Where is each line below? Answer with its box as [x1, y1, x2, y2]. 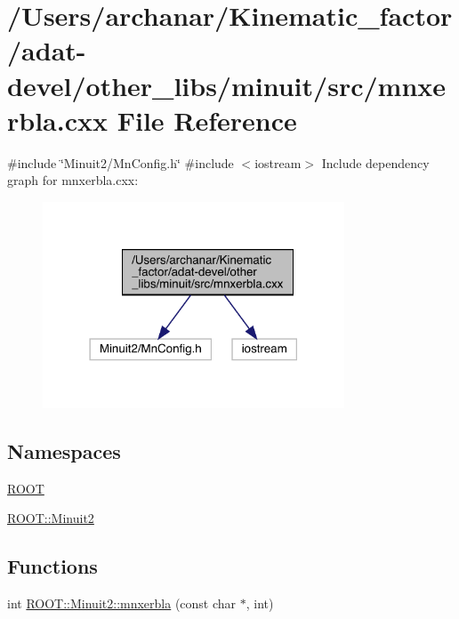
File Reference [117, 101, 297, 138]
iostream [254, 153, 302, 172]
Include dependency [321, 153, 430, 172]
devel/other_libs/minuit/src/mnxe [7, 67, 447, 103]
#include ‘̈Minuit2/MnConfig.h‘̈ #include [7, 153, 234, 172]
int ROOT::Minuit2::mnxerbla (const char [7, 594, 237, 612]
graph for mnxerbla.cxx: [7, 171, 139, 189]
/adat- [7, 32, 86, 68]
